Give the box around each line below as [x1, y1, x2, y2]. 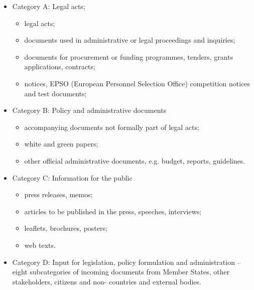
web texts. [24, 239, 56, 250]
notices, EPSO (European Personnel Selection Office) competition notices [24, 78, 250, 88]
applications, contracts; [24, 61, 95, 72]
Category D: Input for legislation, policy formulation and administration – [12, 256, 241, 267]
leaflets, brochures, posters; [24, 223, 107, 233]
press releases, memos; [24, 189, 93, 200]
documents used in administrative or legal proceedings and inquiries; [24, 35, 235, 45]
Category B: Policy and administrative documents [12, 105, 167, 115]
